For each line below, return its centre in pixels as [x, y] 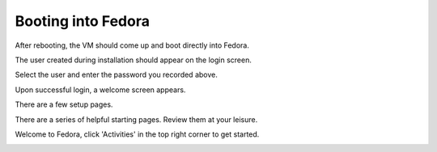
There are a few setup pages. [64, 104]
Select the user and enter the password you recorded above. [116, 75]
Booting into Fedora [82, 21]
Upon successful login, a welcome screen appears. [100, 90]
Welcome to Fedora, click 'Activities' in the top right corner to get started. [137, 134]
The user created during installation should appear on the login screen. [134, 60]
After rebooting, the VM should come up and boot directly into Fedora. [132, 45]
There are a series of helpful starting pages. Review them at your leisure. [136, 119]
